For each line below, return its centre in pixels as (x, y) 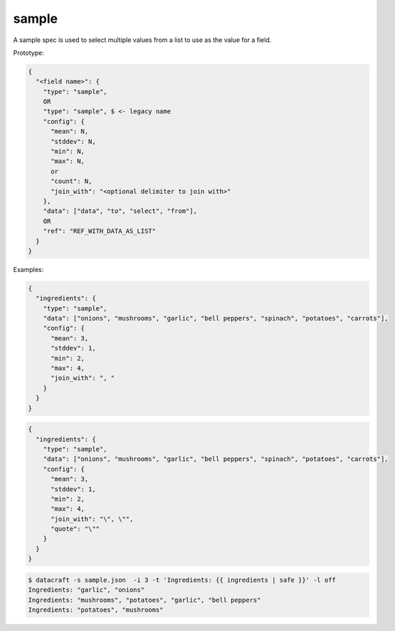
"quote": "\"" (75, 529)
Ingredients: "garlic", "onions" (86, 590)
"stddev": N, (73, 141)
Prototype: (28, 53)
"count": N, (72, 181)
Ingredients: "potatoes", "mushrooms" (96, 610)
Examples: (28, 269)
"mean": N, (70, 131)
